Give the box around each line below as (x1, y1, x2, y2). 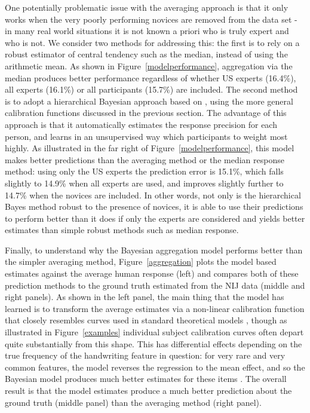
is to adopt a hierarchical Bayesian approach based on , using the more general (5, 94, 293, 107)
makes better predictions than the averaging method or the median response (5, 153, 284, 166)
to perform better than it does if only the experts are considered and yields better (5, 212, 305, 224)
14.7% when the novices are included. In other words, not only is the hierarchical (5, 188, 301, 201)
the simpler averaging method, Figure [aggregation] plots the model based (5, 255, 277, 268)
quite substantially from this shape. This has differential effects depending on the (5, 337, 302, 350)
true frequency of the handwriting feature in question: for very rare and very (5, 349, 286, 362)
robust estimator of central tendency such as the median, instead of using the (5, 48, 288, 60)
